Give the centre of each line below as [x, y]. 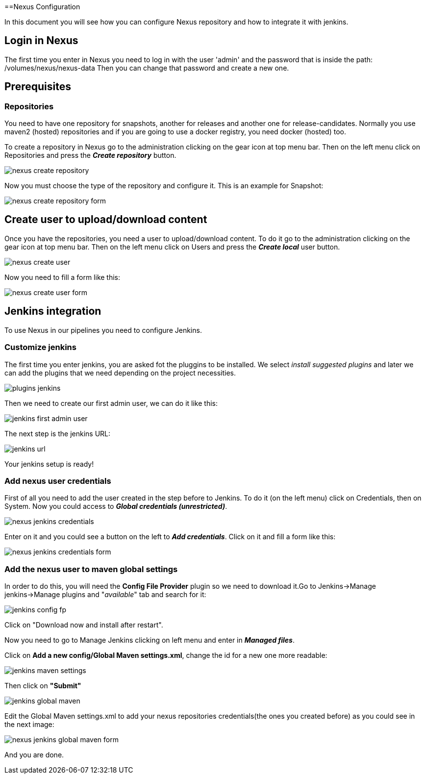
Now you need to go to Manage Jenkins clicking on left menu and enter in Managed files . [150, 640]
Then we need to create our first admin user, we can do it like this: [111, 403]
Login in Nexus [41, 41]
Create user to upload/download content [106, 220]
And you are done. [34, 755]
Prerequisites [38, 87]
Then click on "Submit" [43, 686]
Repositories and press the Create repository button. [90, 155]
